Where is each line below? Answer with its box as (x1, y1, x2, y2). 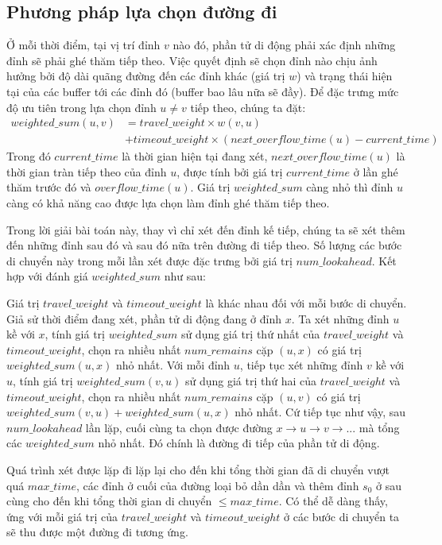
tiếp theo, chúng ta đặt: (190, 99, 306, 115)
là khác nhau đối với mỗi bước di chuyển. (205, 294, 407, 311)
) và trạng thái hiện (297, 68, 393, 84)
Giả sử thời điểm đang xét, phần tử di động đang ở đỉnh (6, 310, 281, 327)
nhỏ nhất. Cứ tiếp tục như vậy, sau (235, 404, 406, 420)
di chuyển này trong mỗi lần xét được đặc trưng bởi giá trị (6, 252, 293, 269)
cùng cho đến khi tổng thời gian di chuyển (6, 493, 212, 509)
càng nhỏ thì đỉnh (306, 179, 394, 195)
